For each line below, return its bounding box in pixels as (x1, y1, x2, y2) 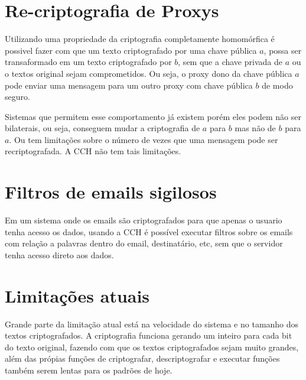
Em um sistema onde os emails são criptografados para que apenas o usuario (5, 214, 282, 226)
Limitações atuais (5, 283, 150, 307)
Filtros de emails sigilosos (5, 180, 217, 204)
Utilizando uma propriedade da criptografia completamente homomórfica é (5, 33, 275, 45)
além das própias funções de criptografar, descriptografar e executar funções (5, 352, 280, 365)
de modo (262, 79, 293, 91)
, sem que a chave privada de (178, 56, 282, 68)
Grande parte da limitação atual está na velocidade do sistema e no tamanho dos (5, 317, 299, 330)
